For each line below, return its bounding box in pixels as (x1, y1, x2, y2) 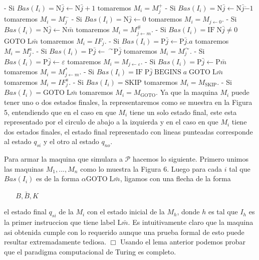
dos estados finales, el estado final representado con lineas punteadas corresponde (4, 126, 253, 137)
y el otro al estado (43, 136, 99, 147)
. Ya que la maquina (156, 87, 218, 97)
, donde (177, 206, 200, 217)
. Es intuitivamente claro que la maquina (128, 216, 253, 227)
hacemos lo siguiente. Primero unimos (132, 154, 248, 164)
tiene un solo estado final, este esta (129, 106, 237, 117)
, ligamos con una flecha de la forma (120, 173, 231, 184)
